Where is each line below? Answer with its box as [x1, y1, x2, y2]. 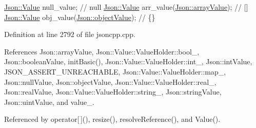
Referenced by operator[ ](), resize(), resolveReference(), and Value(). [4, 114, 221, 124]
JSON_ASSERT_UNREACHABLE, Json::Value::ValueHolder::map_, [4, 66, 226, 77]
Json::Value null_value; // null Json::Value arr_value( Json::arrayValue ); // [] [4, 2, 248, 12]
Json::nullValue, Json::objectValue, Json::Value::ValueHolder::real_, [4, 76, 216, 87]
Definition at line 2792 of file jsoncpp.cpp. [4, 29, 135, 40]
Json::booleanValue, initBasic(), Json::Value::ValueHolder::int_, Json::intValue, [4, 56, 252, 67]
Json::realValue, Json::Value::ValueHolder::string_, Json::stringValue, [4, 86, 222, 97]
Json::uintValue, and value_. [4, 96, 94, 107]
